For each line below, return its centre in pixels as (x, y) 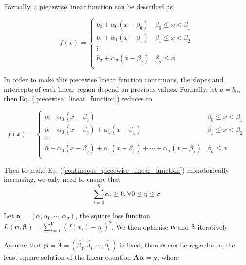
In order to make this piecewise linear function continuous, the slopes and (114, 79)
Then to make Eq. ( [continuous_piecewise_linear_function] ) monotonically (116, 169)
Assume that (23, 245)
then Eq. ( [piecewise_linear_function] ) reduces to (78, 98)
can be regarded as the (201, 245)
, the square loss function (113, 215)
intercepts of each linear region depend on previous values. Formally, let (111, 89)
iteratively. (213, 226)
